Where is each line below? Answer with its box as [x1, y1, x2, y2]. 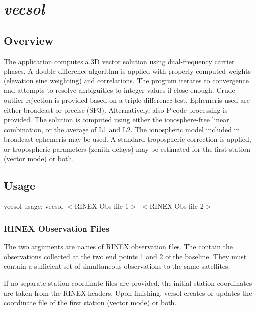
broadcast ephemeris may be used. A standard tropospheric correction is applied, [4, 134, 251, 144]
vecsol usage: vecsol [4, 201, 63, 211]
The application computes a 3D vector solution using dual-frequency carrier [4, 56, 235, 66]
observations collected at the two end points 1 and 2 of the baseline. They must [4, 251, 247, 261]
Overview [4, 32, 54, 48]
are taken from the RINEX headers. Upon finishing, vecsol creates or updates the [4, 287, 252, 298]
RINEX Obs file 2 [149, 201, 204, 211]
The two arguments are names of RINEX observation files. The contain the [4, 241, 233, 252]
